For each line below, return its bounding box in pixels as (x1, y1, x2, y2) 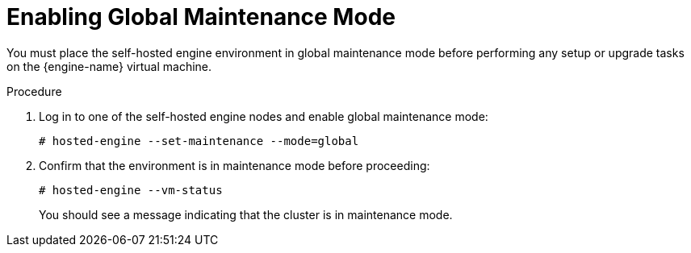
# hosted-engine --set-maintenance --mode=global (39, 134, 359, 147)
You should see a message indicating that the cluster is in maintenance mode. (39, 207, 453, 222)
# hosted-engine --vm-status (39, 183, 223, 197)
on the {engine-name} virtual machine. (6, 59, 212, 73)
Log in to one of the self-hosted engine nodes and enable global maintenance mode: (39, 109, 488, 123)
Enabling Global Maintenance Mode (6, 3, 396, 31)
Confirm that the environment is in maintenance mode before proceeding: (39, 158, 430, 172)
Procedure (6, 84, 62, 98)
